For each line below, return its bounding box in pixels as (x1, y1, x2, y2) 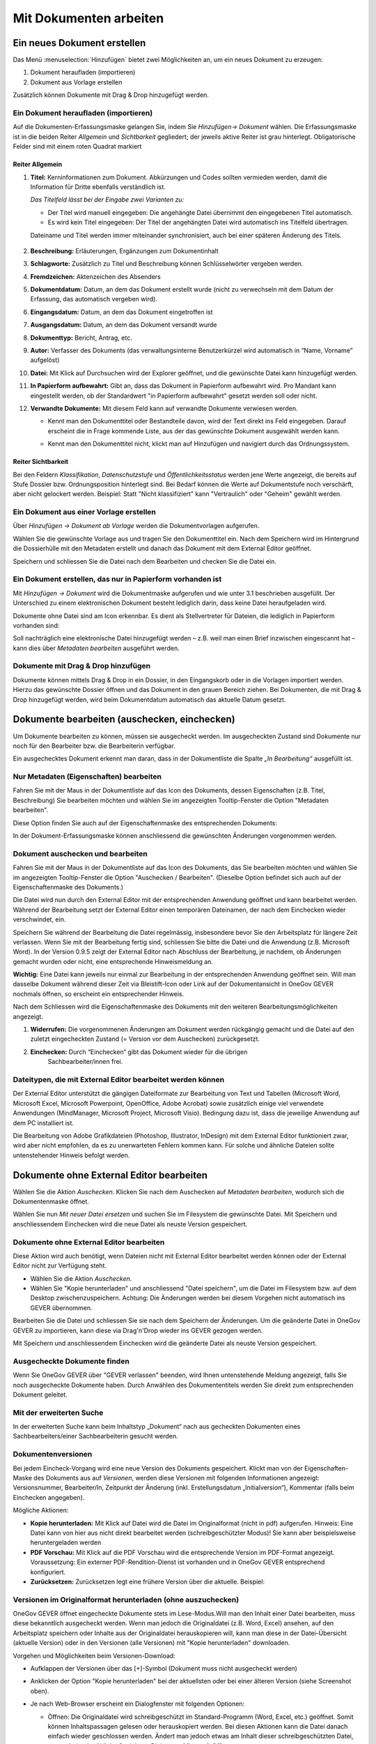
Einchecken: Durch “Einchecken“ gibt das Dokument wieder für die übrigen (30, 1047, 248, 1056)
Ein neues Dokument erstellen (13, 37, 146, 49)
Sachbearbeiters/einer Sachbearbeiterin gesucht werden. (13, 1432, 178, 1441)
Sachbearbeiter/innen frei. (47, 1058, 123, 1066)
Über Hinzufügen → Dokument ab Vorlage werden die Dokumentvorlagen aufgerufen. (13, 522, 260, 530)
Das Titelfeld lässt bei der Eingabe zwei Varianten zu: (30, 195, 185, 204)
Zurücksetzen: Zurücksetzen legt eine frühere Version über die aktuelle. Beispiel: (30, 1577, 265, 1586)
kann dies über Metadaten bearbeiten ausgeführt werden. (13, 644, 180, 652)
